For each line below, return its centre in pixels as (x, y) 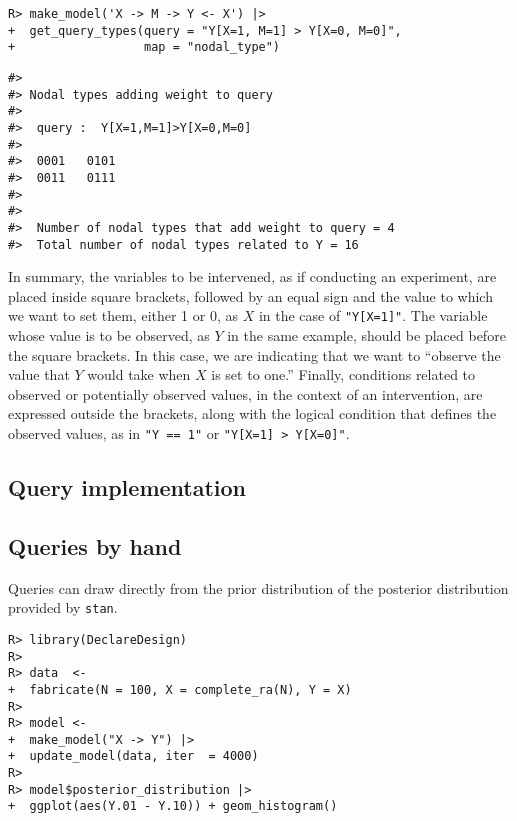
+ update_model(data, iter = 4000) (133, 756)
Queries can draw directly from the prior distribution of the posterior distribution (258, 587)
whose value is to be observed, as (109, 335)
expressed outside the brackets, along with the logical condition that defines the (252, 413)
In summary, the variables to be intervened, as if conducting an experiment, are (252, 276)
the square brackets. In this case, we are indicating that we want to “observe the (254, 354)
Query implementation (127, 487)
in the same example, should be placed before (366, 335)
